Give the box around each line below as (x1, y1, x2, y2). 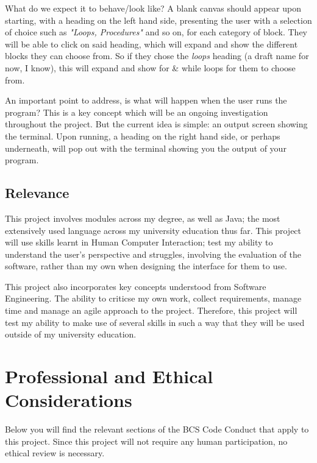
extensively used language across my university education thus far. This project (5, 224, 302, 236)
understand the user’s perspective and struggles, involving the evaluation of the (5, 247, 301, 260)
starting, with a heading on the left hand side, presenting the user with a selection (5, 13, 312, 26)
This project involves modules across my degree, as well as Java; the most (5, 211, 280, 224)
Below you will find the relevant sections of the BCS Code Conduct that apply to (5, 423, 309, 436)
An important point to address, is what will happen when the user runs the (5, 94, 287, 107)
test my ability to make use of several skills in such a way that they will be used (5, 316, 305, 328)
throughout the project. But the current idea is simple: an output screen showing (5, 118, 308, 130)
